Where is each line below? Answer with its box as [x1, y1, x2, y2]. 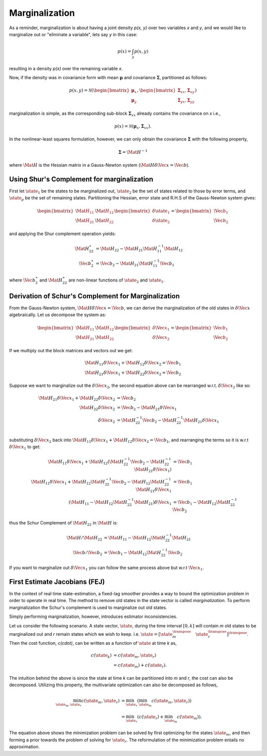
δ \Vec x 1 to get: [9, 443, 41, 451]
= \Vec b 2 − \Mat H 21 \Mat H [95, 260, 153, 267]
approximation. [9, 744, 40, 750]
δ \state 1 [152, 208, 170, 215]
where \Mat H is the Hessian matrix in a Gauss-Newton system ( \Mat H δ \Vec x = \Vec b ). [9, 162, 190, 168]
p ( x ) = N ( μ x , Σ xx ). [114, 123, 152, 130]
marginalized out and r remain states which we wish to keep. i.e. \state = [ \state [9, 631, 173, 637]
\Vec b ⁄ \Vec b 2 [73, 550, 102, 557]
